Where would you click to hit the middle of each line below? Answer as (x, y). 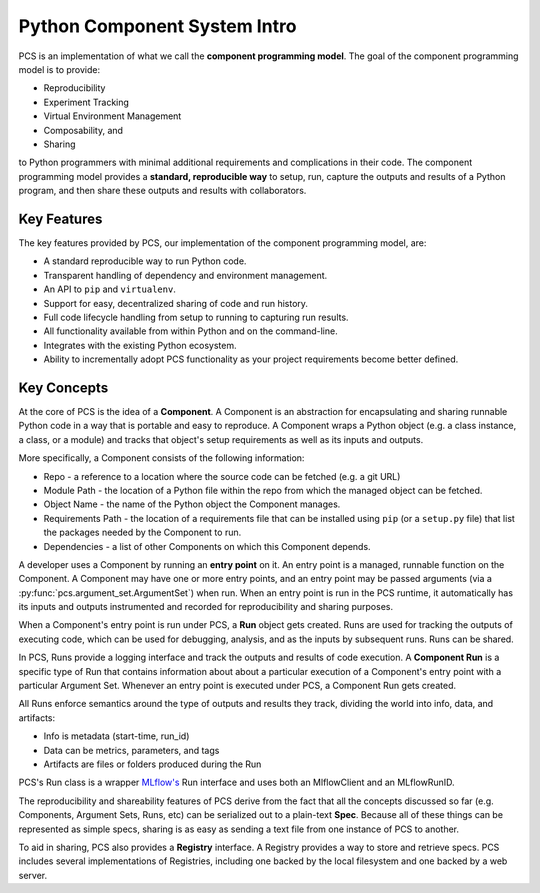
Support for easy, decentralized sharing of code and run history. (176, 303)
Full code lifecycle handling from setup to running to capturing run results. (196, 317)
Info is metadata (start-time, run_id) (116, 736)
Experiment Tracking (86, 102)
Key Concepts (63, 387)
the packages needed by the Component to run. (142, 532)
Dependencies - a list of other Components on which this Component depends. (207, 546)
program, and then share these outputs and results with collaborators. (162, 191)
